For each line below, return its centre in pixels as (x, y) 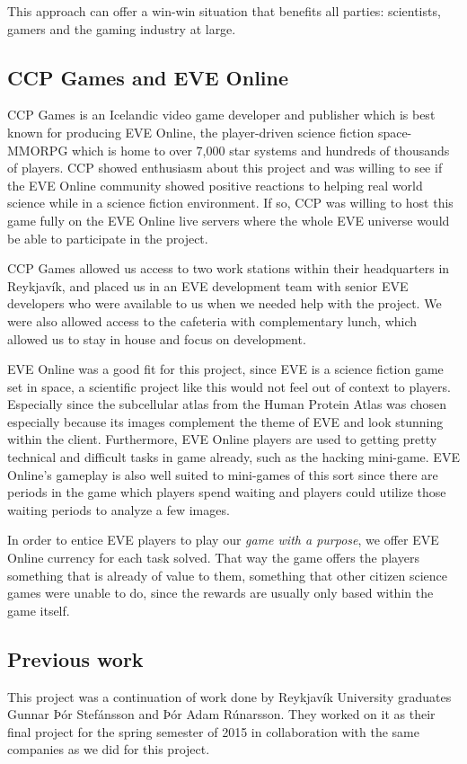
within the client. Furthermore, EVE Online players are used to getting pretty (222, 439)
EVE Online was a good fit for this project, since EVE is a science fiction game (225, 369)
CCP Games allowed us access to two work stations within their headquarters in (229, 268)
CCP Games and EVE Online (148, 77)
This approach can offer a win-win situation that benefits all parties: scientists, (224, 11)
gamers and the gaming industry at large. (122, 28)
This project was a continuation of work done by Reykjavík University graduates (229, 696)
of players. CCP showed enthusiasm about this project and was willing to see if (225, 168)
